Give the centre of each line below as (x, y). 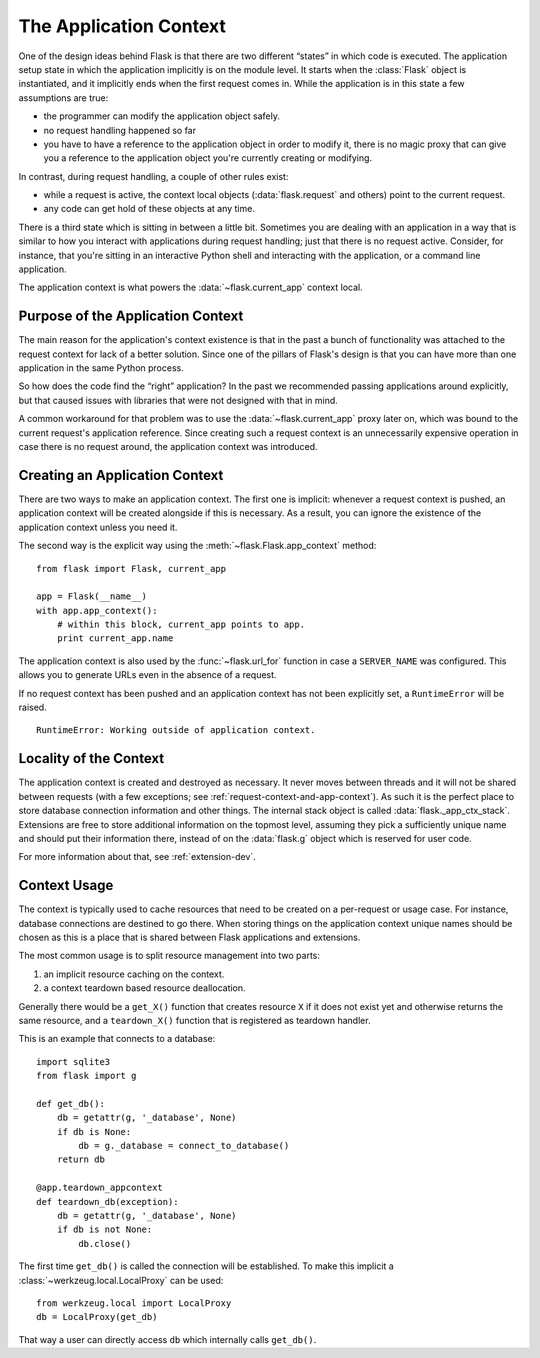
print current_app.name (115, 638)
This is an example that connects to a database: (117, 1039)
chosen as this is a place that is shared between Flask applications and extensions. (189, 937)
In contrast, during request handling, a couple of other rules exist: (153, 176)
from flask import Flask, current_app (131, 568)
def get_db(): (70, 1103)
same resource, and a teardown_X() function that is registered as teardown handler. (194, 1020)
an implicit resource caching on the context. (134, 974)
